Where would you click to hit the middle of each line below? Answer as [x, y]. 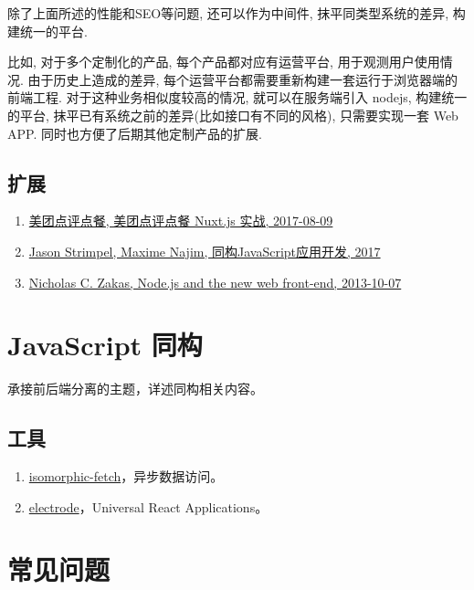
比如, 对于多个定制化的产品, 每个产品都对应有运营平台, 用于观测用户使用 [224, 62]
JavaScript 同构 [105, 345]
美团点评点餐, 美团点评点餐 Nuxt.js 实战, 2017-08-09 [181, 221]
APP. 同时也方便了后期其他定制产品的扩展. [135, 133]
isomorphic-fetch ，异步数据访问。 [126, 476]
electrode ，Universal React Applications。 [148, 506]
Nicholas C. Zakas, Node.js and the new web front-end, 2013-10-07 [215, 282]
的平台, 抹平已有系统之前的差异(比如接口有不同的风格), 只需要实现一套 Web [233, 115]
